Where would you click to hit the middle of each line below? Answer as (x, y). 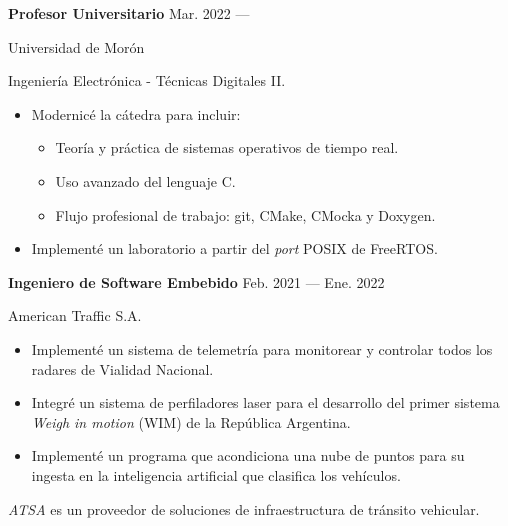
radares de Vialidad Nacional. (122, 368)
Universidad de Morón (76, 46)
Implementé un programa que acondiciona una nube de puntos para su (248, 455)
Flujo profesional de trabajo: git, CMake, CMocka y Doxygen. (245, 214)
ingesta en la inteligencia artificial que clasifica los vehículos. (216, 474)
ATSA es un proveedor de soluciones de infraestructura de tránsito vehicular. (244, 508)
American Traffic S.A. (75, 315)
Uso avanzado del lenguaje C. (145, 180)
